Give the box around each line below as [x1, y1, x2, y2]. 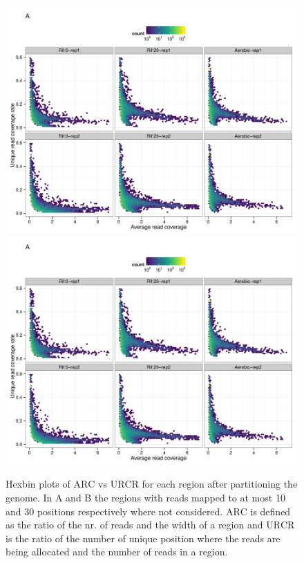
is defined [250, 504, 291, 518]
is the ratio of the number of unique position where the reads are [6, 530, 281, 545]
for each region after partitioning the [142, 477, 298, 491]
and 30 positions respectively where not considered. [6, 504, 223, 518]
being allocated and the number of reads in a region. [6, 544, 228, 559]
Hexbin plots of [6, 477, 70, 491]
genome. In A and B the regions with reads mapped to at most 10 [6, 490, 285, 504]
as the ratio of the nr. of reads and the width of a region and [6, 517, 263, 532]
